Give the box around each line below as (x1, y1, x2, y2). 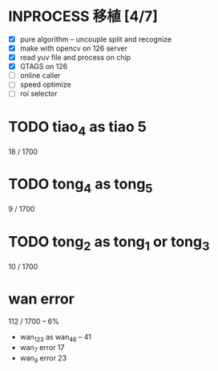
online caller (19, 71, 61, 80)
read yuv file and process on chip (19, 53, 131, 63)
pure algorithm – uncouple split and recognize (19, 34, 172, 44)
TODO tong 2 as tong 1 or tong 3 (8, 232, 210, 254)
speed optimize (19, 79, 71, 89)
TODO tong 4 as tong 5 (8, 175, 153, 196)
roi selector (19, 89, 58, 99)
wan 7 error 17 (19, 342, 65, 354)
